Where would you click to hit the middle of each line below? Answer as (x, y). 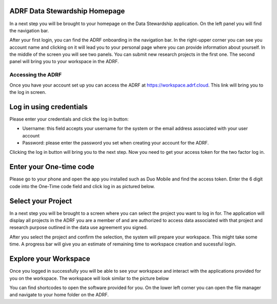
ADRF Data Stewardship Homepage (67, 11)
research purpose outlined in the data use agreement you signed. (79, 228)
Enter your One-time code (52, 167)
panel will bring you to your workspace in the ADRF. (64, 62)
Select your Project (41, 201)
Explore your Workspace (50, 259)
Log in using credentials (49, 107)
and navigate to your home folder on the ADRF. (59, 295)
